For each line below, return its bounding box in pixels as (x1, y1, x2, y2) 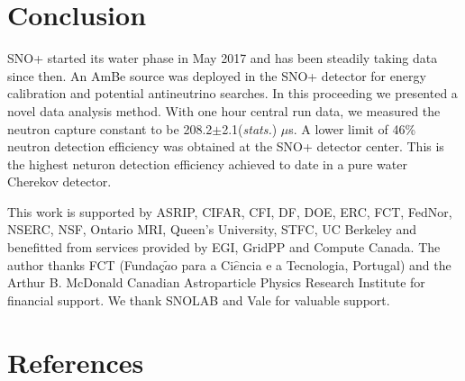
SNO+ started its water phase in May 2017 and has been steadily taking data (7, 49, 438, 68)
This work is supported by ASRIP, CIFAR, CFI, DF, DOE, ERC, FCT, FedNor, (7, 202, 452, 221)
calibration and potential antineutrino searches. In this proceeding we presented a (7, 84, 458, 103)
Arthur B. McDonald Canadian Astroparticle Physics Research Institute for (7, 273, 425, 292)
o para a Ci (170, 255, 234, 274)
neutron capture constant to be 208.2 (7, 119, 213, 138)
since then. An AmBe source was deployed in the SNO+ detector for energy (7, 66, 426, 85)
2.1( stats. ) (222, 119, 278, 138)
